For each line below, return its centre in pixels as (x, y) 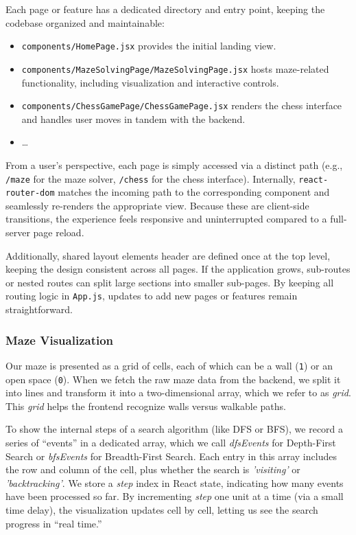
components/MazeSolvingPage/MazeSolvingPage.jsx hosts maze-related (175, 68)
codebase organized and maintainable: (85, 22)
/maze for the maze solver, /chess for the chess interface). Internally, (151, 178)
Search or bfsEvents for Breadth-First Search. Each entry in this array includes (171, 456)
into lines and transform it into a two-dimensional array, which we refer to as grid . (178, 392)
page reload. (59, 232)
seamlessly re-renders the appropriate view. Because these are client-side (157, 205)
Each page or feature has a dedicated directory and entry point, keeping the (165, 9)
